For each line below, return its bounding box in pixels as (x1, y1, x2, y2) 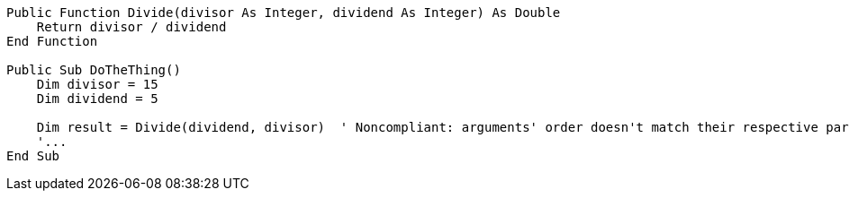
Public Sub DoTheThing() (6, 63, 181, 77)
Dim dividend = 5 (36, 91, 158, 106)
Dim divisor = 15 (36, 77, 158, 91)
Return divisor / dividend (36, 20, 227, 34)
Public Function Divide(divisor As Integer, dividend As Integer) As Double (6, 5, 561, 20)
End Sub (6, 149, 60, 163)
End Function (6, 34, 98, 48)
